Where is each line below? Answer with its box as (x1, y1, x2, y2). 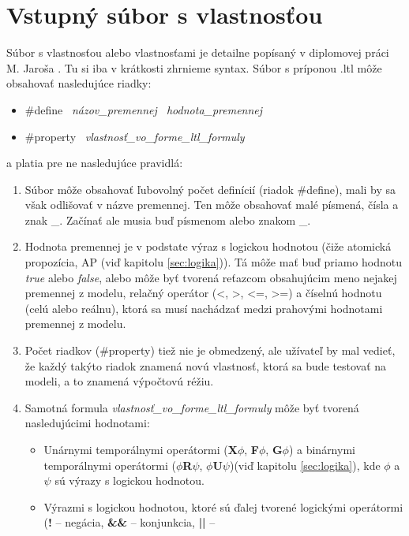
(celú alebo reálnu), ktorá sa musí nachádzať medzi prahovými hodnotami (24, 300, 383, 316)
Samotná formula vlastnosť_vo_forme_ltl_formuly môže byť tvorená (24, 399, 359, 415)
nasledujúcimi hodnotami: (24, 415, 150, 431)
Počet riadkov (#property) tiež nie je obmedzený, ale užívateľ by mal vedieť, (24, 342, 396, 359)
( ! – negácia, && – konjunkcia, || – (43, 514, 216, 530)
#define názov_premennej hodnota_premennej (24, 101, 263, 117)
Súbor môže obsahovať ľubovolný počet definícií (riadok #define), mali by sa (24, 181, 396, 197)
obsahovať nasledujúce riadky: (6, 75, 152, 91)
